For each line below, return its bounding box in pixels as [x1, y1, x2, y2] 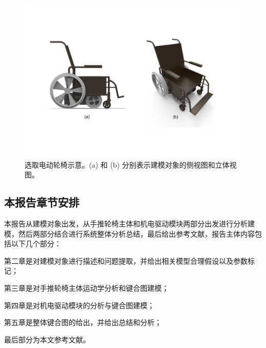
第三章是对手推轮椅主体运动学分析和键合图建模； [4, 283, 169, 293]
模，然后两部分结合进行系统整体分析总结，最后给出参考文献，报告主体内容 [4, 228, 255, 239]
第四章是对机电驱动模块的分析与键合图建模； [4, 299, 154, 310]
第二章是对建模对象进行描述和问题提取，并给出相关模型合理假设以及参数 [4, 255, 248, 266]
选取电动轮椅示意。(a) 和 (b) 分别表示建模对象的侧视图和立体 [25, 159, 230, 170]
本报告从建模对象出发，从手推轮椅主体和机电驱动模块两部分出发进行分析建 [4, 218, 255, 229]
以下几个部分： [11, 238, 61, 249]
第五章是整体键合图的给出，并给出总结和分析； [4, 317, 162, 328]
